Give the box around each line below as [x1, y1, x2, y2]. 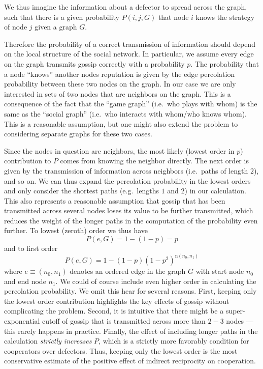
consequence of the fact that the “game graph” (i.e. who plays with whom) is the [4, 98, 257, 109]
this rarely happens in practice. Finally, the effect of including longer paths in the [4, 325, 258, 336]
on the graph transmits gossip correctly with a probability [4, 58, 185, 69]
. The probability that [190, 58, 259, 69]
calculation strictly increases [4, 335, 92, 346]
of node [4, 21, 27, 32]
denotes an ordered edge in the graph [70, 266, 186, 276]
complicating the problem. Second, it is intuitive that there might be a [4, 305, 224, 316]
